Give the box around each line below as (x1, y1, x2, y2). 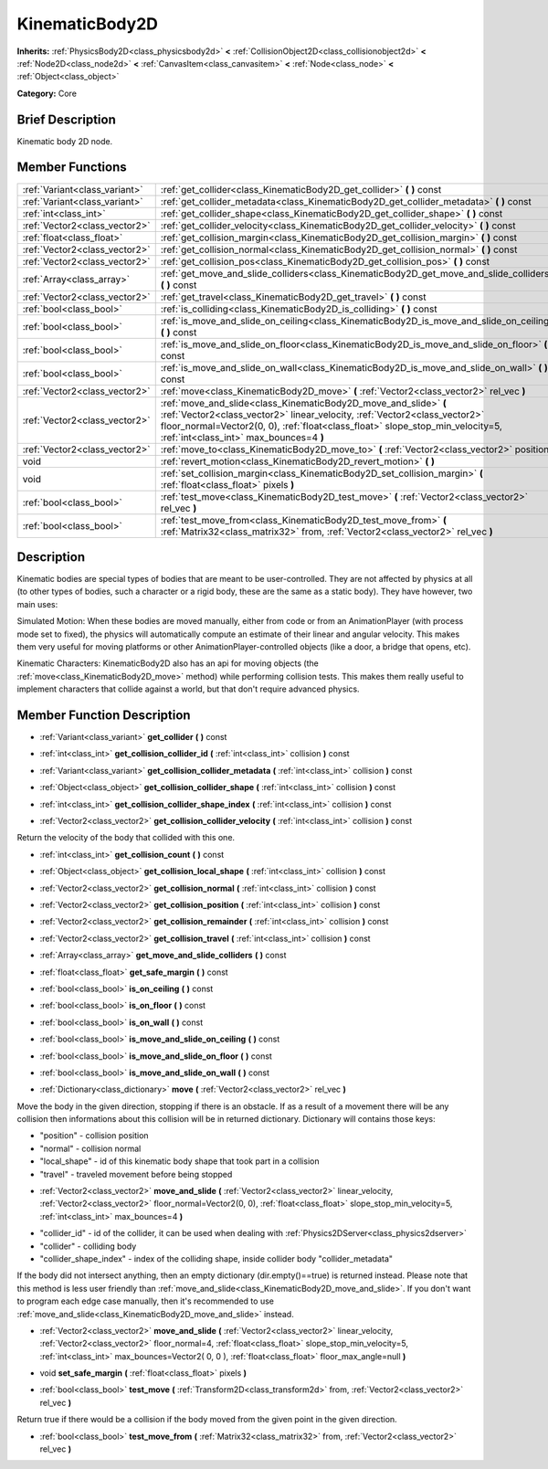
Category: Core (16, 88, 78, 99)
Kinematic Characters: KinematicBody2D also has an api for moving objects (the (16, 658, 319, 669)
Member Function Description (16, 707, 191, 723)
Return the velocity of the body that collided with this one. (16, 832, 236, 843)
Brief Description (16, 111, 116, 127)
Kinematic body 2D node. (16, 135, 113, 146)
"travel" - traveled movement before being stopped (39, 1168, 233, 1179)
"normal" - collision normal (39, 1143, 142, 1154)
